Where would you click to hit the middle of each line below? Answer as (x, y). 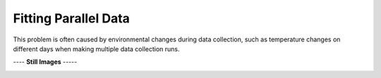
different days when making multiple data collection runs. (96, 48)
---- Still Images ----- (45, 62)
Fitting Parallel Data (72, 18)
